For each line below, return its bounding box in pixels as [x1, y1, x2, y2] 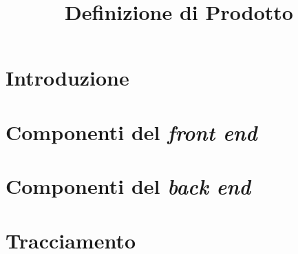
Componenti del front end [6, 117, 257, 146]
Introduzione [6, 63, 129, 92]
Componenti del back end [6, 172, 251, 201]
